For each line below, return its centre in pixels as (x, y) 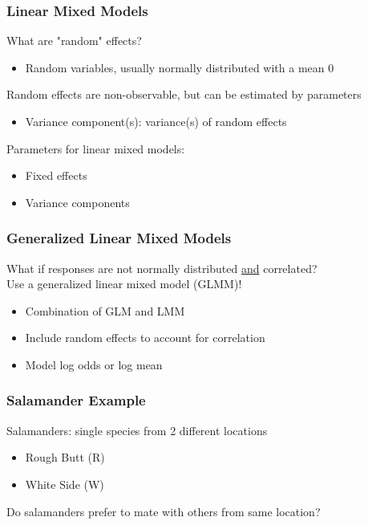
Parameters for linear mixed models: (96, 148)
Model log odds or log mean (94, 364)
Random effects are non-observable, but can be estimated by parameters (184, 94)
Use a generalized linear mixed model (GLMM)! (124, 284)
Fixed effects (56, 175)
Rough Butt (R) (65, 457)
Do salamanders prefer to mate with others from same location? (164, 511)
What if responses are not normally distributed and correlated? (162, 268)
